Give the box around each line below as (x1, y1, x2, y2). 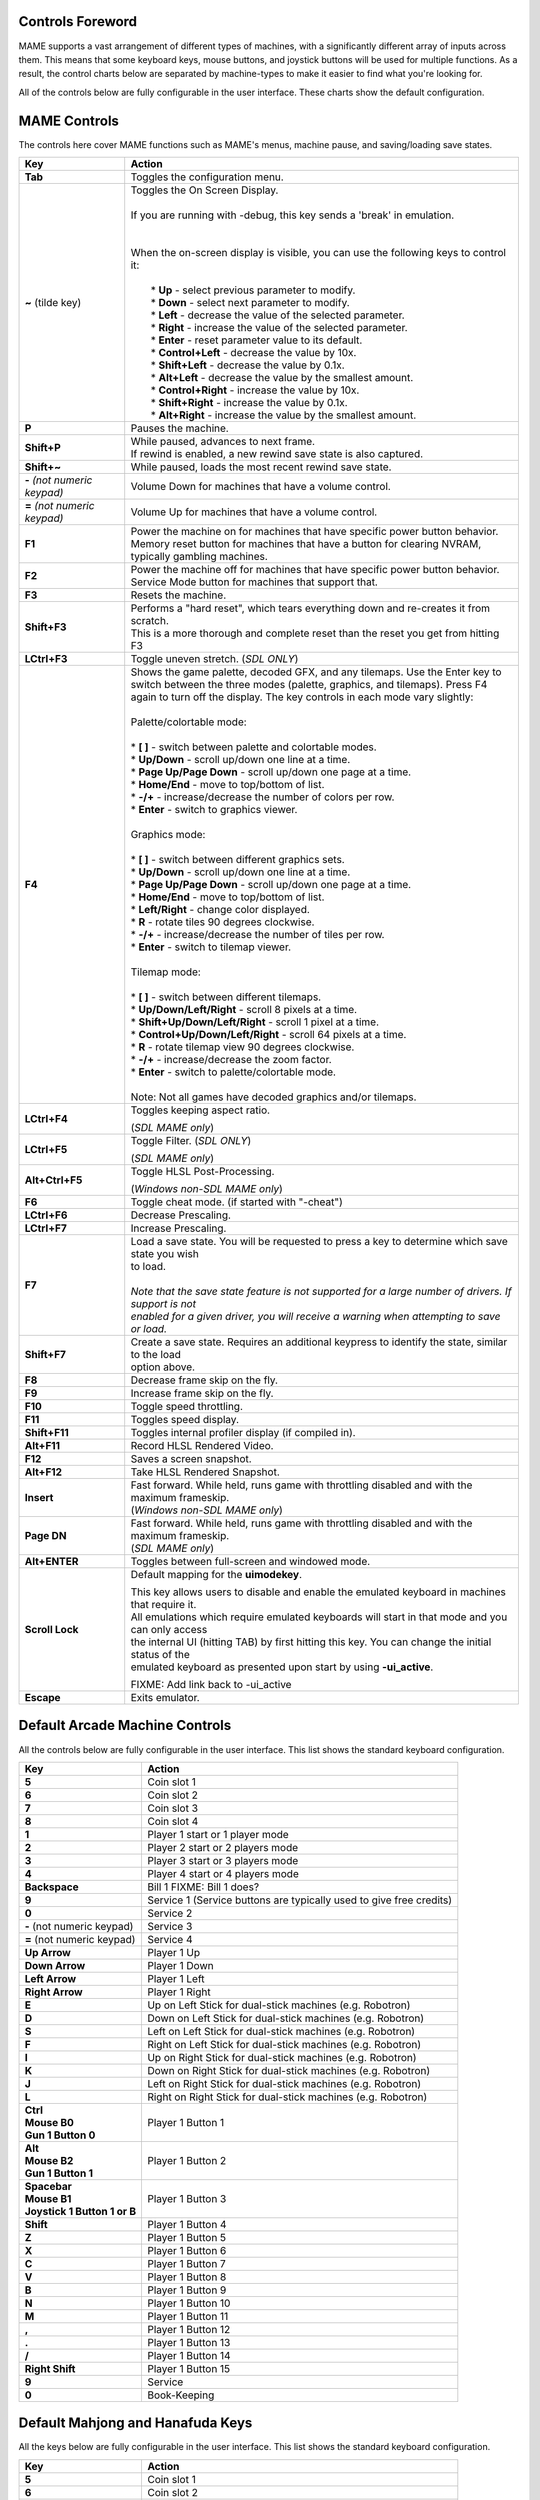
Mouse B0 (24, 2115, 75, 2129)
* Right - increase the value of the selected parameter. (150, 320, 409, 334)
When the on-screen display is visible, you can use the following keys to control (130, 245, 507, 259)
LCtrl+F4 (24, 1111, 69, 1125)
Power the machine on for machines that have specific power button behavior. (130, 524, 499, 538)
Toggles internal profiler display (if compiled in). (130, 1425, 356, 1439)
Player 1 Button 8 (146, 2270, 227, 2284)
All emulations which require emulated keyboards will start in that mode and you (130, 1610, 508, 1624)
